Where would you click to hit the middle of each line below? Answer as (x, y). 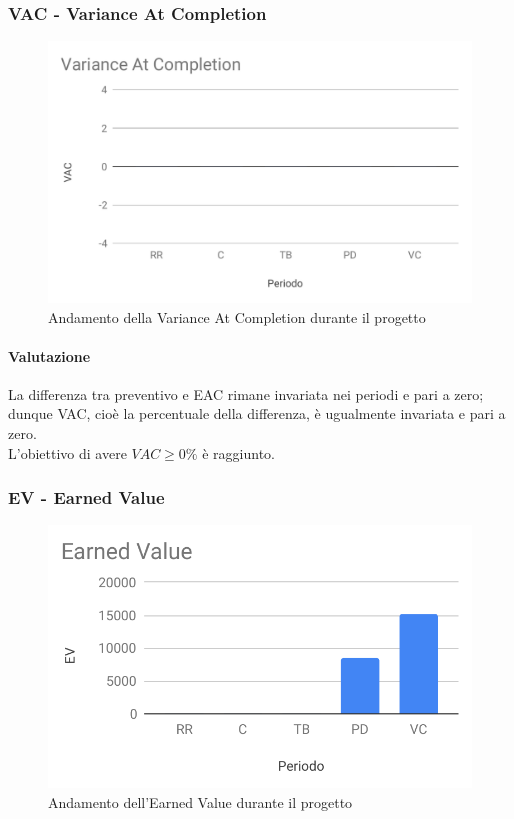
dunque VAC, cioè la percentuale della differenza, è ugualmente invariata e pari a (257, 413)
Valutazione (49, 355)
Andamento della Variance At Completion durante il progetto (237, 316)
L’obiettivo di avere (67, 452)
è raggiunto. (238, 452)
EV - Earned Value (86, 497)
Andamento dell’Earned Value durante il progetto (200, 801)
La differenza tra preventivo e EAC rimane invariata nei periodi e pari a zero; (246, 393)
